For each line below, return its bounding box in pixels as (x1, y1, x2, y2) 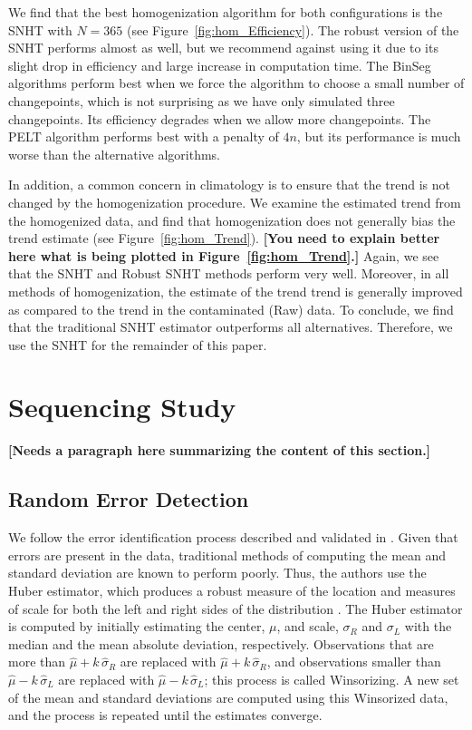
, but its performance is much (296, 127, 461, 146)
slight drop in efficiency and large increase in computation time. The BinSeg (8, 55, 431, 74)
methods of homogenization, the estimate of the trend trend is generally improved (8, 281, 463, 300)
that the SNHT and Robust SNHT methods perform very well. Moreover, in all (8, 264, 449, 283)
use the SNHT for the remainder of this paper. (8, 335, 267, 354)
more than (8, 652, 66, 671)
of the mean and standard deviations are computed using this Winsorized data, (8, 687, 448, 706)
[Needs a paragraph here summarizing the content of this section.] (8, 441, 431, 460)
